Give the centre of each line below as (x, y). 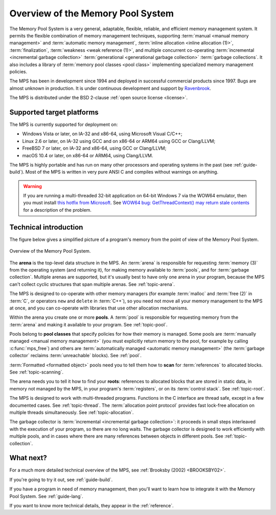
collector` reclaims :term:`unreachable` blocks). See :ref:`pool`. (75, 356)
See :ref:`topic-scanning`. (37, 372)
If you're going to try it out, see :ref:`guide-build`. (61, 480)
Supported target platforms (54, 112)
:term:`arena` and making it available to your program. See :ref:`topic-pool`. (89, 324)
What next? (28, 458)
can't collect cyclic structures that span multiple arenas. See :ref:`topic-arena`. (92, 284)
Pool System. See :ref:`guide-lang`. (47, 496)
